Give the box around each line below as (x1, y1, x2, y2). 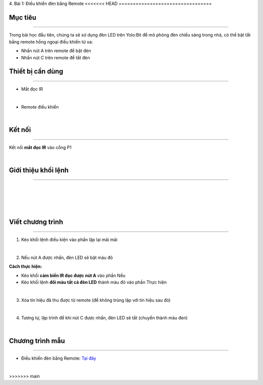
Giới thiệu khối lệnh (9, 166, 69, 174)
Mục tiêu (9, 13, 37, 21)
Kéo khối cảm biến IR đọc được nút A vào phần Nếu (21, 273, 126, 278)
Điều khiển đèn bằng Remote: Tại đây (21, 355, 96, 361)
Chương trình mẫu (9, 336, 65, 345)
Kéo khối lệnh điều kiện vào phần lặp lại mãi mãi (21, 237, 118, 242)
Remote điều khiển (21, 104, 59, 110)
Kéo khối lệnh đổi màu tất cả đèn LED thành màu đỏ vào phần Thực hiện (21, 279, 167, 285)
